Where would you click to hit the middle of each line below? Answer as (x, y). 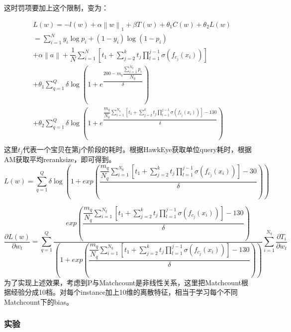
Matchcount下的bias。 (39, 301)
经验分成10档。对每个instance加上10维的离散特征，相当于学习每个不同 (124, 292)
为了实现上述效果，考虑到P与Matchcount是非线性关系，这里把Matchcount (123, 282)
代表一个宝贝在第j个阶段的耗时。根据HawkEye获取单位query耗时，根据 (137, 149)
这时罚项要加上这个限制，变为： (56, 7)
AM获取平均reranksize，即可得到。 (60, 159)
